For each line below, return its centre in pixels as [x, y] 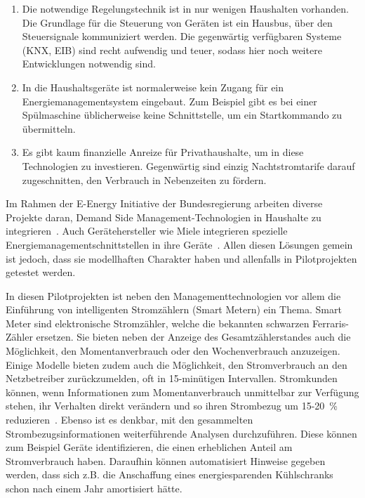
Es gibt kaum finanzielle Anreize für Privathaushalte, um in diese [163, 152]
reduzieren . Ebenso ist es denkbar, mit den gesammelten [130, 420]
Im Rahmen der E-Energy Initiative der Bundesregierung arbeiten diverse [164, 203]
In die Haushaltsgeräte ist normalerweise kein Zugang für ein [153, 87]
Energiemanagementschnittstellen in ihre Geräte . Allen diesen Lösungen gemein [179, 244]
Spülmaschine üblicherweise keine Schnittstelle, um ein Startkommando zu [182, 115]
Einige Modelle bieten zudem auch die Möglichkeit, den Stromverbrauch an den [177, 364]
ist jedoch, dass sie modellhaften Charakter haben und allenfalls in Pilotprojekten [181, 258]
